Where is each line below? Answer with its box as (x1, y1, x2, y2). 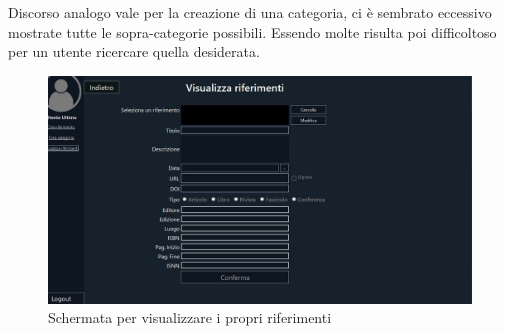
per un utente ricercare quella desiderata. (8, 41, 260, 62)
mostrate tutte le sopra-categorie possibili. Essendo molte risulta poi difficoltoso (8, 21, 497, 42)
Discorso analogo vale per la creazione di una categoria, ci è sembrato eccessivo (8, 2, 492, 22)
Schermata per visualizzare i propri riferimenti (48, 307, 332, 328)
